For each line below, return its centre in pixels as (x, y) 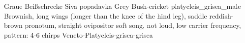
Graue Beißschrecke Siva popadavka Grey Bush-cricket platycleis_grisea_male (122, 6)
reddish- (221, 15)
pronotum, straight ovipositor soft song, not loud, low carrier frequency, (133, 25)
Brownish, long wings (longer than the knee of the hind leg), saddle (106, 15)
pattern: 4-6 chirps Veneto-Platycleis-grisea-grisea (78, 34)
